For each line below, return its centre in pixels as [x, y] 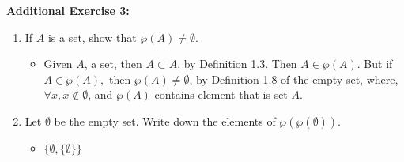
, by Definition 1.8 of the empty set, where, [294, 79]
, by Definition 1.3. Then [237, 64]
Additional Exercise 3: [68, 10]
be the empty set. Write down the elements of [165, 121]
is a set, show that [92, 37]
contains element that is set [221, 94]
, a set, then [113, 64]
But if [378, 64]
